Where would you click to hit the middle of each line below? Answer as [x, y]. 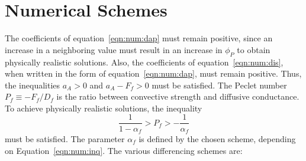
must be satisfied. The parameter [65, 139]
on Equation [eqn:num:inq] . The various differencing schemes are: [124, 150]
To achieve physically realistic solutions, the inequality [104, 108]
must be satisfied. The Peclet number [219, 85]
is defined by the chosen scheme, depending [217, 139]
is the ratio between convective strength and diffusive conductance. [178, 96]
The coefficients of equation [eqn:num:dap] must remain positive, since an [139, 38]
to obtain [254, 49]
